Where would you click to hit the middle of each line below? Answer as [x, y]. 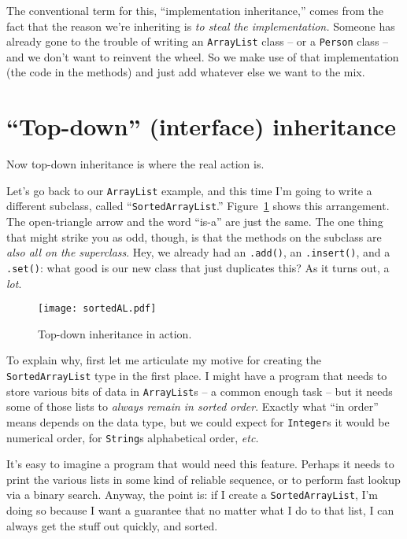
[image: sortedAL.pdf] [97, 309]
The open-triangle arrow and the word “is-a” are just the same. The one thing [195, 222]
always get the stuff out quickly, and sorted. [112, 525]
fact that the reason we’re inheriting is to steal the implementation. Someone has [201, 26]
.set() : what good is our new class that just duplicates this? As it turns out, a [198, 267]
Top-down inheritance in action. [115, 333]
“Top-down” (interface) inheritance [201, 126]
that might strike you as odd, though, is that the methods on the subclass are [194, 236]
